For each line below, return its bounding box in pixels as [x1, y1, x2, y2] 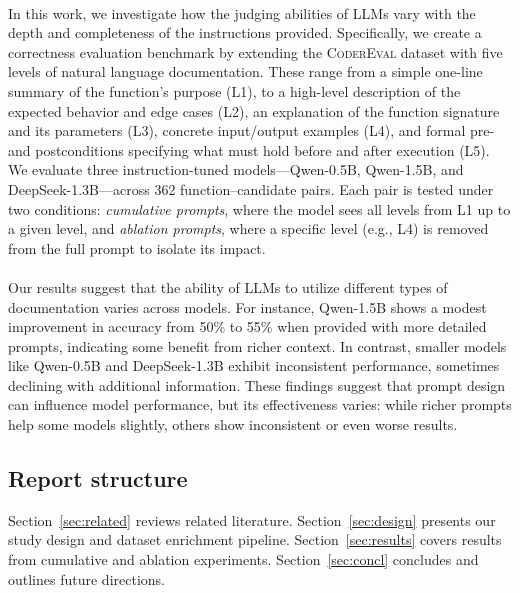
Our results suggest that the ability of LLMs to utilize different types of [8, 276, 448, 297]
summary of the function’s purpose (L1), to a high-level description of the [8, 80, 461, 101]
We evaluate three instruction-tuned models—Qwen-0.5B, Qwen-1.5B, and [8, 159, 464, 180]
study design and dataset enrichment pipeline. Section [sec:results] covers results [8, 529, 502, 550]
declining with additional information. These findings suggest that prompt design [8, 374, 506, 395]
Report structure [8, 463, 188, 494]
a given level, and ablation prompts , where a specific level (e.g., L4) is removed [8, 218, 489, 239]
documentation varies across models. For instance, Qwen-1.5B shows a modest [8, 296, 487, 317]
